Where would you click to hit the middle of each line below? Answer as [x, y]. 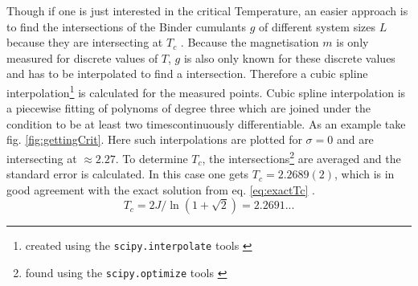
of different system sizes [317, 26]
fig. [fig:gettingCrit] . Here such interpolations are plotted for [154, 139]
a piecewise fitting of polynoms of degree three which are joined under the [189, 108]
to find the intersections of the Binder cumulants [127, 26]
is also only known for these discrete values [289, 57]
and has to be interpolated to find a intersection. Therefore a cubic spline [187, 74]
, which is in [365, 174]
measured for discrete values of [82, 57]
